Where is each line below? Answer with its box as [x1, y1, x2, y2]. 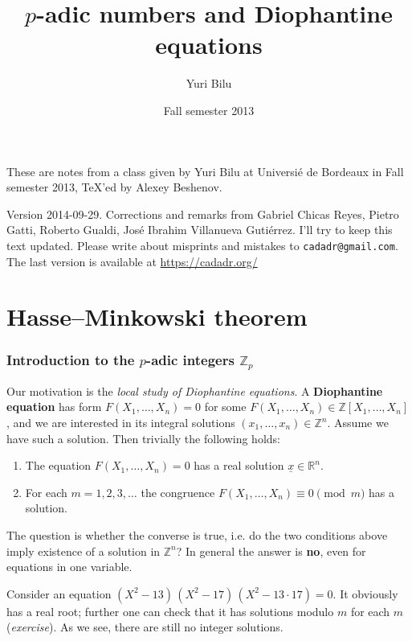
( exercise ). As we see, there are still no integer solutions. [6, 618, 284, 635]
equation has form [6, 398, 102, 415]
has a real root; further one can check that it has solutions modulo [6, 602, 334, 619]
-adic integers [145, 350, 235, 370]
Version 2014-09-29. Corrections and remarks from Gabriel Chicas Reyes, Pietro [6, 205, 399, 222]
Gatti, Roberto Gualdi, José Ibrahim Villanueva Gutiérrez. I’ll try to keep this [6, 221, 393, 238]
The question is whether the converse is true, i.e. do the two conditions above [6, 526, 388, 543]
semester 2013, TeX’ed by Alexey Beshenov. [6, 179, 222, 195]
